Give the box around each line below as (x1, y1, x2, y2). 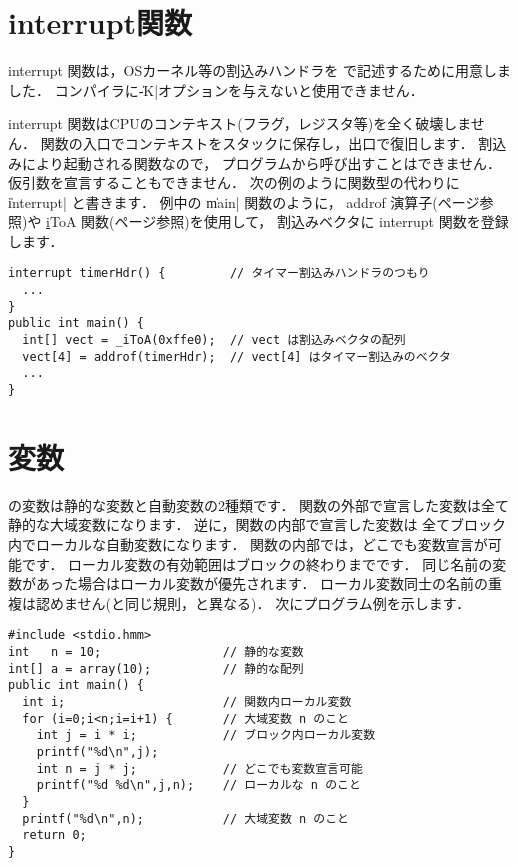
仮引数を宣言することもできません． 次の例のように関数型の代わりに (8, 172, 460, 193)
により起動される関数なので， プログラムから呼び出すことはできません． (21, 152, 501, 173)
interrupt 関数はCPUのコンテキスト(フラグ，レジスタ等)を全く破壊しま (8, 113, 471, 134)
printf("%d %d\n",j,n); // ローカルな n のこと (36, 778, 361, 793)
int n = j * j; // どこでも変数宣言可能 (36, 761, 363, 776)
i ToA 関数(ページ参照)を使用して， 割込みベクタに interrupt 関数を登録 (46, 211, 509, 232)
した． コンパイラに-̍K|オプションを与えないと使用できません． (8, 79, 424, 100)
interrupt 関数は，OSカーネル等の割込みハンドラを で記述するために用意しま (8, 60, 511, 81)
